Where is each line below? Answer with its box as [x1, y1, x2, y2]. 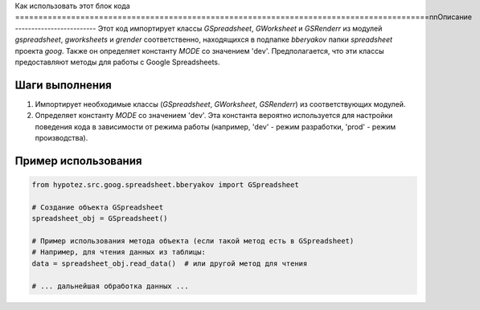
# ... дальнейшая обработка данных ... [31, 281, 189, 291]
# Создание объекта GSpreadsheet [31, 202, 164, 212]
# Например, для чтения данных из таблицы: [31, 247, 207, 257]
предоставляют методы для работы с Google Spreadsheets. [14, 57, 220, 67]
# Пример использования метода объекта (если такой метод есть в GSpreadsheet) [31, 236, 355, 245]
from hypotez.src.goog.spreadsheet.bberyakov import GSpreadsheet [31, 181, 299, 190]
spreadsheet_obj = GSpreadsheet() [31, 214, 168, 223]
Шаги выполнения [14, 78, 112, 92]
